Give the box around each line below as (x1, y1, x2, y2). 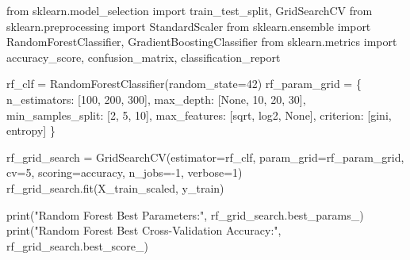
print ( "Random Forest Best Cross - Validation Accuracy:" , (6, 222, 282, 239)
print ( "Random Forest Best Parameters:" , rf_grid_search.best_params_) (6, 206, 364, 223)
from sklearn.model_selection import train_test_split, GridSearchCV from (6, 2, 373, 18)
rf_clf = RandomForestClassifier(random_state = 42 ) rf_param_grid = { (6, 75, 362, 92)
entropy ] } (6, 122, 56, 139)
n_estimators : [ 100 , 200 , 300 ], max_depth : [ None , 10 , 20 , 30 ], (6, 90, 306, 107)
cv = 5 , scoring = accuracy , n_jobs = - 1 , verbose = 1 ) (6, 164, 243, 181)
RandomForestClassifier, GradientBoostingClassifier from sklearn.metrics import (6, 33, 397, 50)
